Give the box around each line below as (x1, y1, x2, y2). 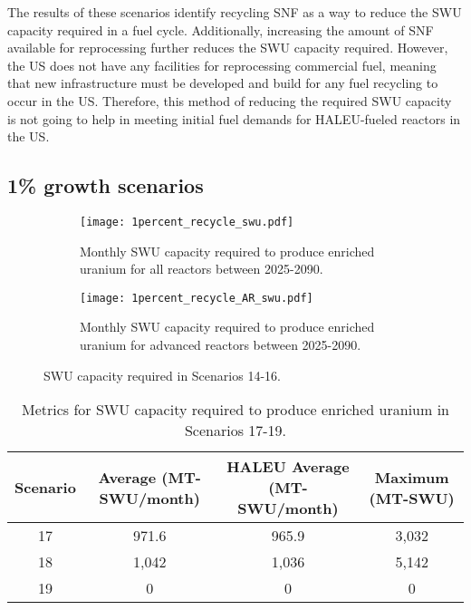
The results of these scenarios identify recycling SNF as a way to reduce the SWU (7, 3, 462, 21)
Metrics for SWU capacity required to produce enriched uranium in (21, 399, 450, 421)
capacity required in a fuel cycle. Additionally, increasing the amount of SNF (7, 20, 434, 39)
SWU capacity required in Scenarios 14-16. (43, 365, 281, 384)
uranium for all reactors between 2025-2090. (80, 259, 323, 278)
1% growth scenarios (7, 171, 204, 199)
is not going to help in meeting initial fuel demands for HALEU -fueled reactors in (7, 109, 461, 128)
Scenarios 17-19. (184, 420, 287, 441)
